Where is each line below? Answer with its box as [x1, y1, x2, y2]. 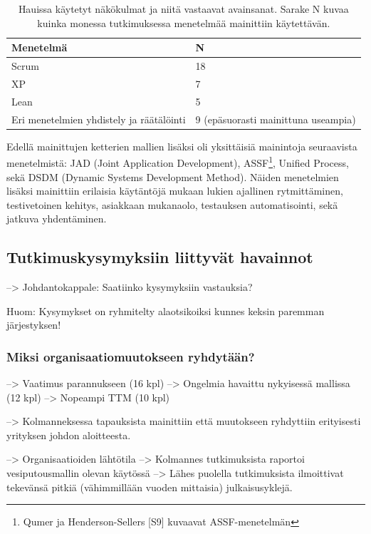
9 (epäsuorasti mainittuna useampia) [195, 111, 356, 126]
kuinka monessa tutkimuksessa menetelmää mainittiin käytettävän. [37, 15, 330, 30]
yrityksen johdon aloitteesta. [6, 427, 131, 442]
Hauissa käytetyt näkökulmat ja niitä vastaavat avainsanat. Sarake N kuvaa [18, 1, 349, 16]
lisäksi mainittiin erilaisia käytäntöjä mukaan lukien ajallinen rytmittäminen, [6, 183, 343, 198]
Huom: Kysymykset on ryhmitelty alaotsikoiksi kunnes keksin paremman [6, 303, 325, 318]
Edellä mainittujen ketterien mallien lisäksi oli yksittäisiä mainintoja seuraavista [6, 138, 357, 153]
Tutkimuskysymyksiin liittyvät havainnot [6, 246, 313, 268]
